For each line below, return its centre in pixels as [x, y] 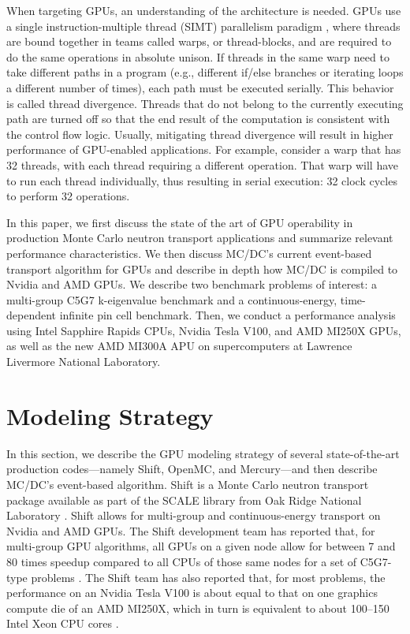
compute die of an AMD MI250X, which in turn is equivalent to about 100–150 [198, 608]
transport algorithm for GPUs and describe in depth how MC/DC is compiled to [202, 269]
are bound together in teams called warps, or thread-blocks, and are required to [199, 41]
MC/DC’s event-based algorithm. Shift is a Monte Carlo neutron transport [188, 484]
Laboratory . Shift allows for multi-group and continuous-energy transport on [194, 515]
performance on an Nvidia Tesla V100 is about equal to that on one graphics [192, 593]
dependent [32, 315]
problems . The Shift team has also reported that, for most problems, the [208, 577]
